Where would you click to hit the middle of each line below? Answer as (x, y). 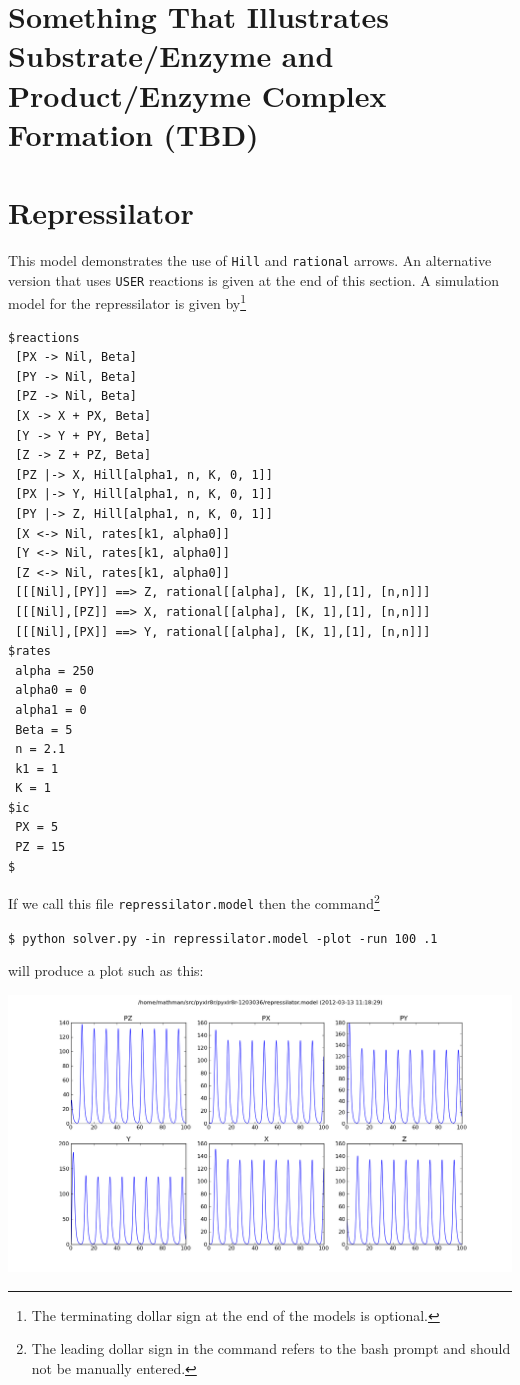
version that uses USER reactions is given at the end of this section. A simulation (253, 279)
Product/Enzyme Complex (197, 94)
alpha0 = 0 (51, 690)
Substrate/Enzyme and (171, 55)
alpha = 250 (54, 670)
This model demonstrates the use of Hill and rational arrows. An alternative (250, 260)
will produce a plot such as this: (106, 970)
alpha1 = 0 (51, 709)
